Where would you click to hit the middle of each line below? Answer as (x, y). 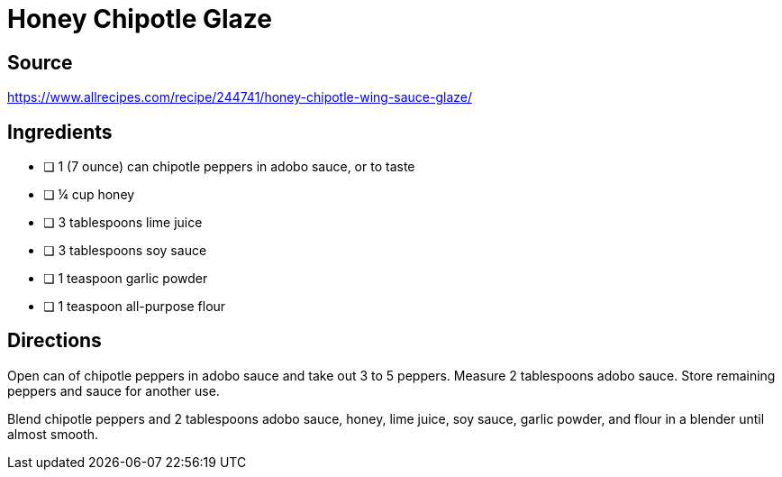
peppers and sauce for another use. (114, 390)
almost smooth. (53, 434)
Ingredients (60, 132)
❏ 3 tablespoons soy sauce (125, 251)
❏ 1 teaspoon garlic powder (126, 279)
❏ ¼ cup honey (89, 195)
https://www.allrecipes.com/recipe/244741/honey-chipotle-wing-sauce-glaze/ (240, 97)
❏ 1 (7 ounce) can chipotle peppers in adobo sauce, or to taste (229, 167)
